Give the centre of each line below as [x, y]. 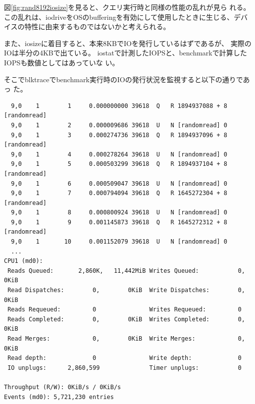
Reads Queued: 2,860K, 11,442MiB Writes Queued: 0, [126, 271]
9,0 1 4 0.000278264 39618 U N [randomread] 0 [119, 154]
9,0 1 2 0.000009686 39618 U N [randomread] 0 [119, 125]
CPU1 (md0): [24, 261]
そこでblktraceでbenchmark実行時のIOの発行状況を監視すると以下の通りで [124, 79]
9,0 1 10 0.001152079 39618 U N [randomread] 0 [119, 242]
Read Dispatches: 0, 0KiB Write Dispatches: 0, [126, 290]
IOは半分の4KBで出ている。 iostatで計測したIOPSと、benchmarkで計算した [126, 53]
